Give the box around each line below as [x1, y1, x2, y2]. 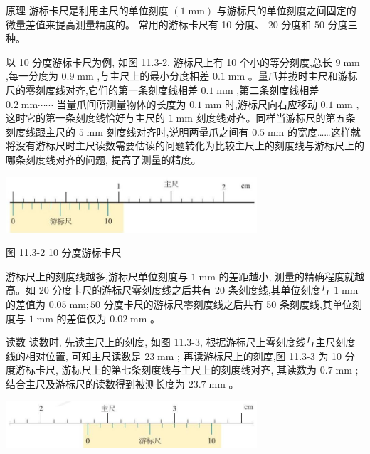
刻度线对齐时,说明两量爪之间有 [106, 124, 249, 139]
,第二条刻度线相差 [236, 82, 319, 97]
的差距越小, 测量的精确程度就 [218, 268, 355, 283]
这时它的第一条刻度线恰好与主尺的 [6, 110, 165, 125]
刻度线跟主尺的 [6, 124, 75, 139]
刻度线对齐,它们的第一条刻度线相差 [35, 82, 198, 97]
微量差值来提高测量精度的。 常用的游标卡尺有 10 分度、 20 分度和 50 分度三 [6, 16, 358, 31]
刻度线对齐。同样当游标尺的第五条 [196, 110, 356, 125]
